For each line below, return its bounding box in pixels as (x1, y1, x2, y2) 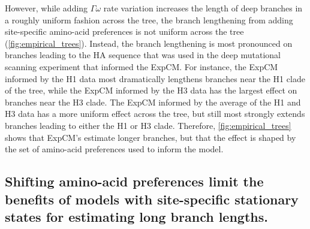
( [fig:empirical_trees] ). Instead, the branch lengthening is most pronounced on (5, 37, 293, 49)
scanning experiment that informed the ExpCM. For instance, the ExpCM (5, 60, 278, 73)
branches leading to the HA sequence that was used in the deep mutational (5, 49, 281, 61)
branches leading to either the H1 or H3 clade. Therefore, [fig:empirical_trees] (5, 119, 291, 131)
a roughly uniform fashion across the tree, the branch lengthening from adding (5, 13, 293, 26)
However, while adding (5, 2, 88, 14)
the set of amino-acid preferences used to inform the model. (5, 143, 224, 155)
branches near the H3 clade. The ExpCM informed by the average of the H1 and (5, 95, 301, 108)
